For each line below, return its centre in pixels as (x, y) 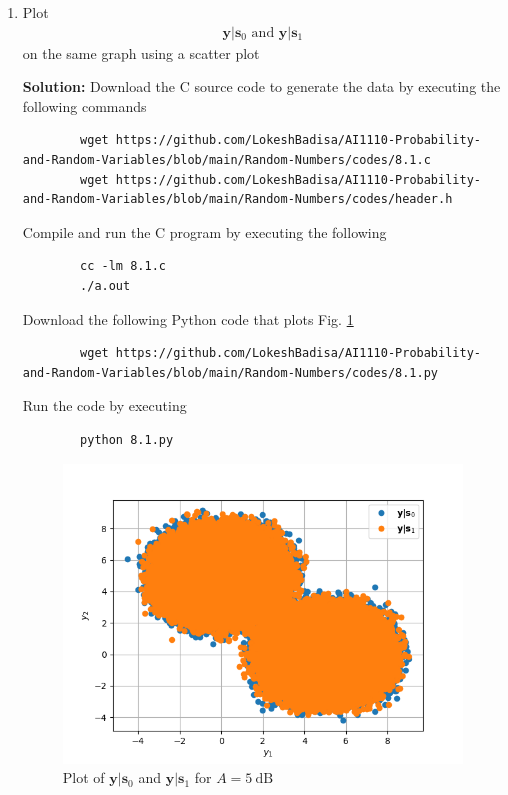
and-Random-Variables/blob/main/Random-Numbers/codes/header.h (237, 199)
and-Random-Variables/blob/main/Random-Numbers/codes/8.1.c (226, 160)
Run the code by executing (104, 405)
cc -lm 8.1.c (123, 266)
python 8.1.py (127, 439)
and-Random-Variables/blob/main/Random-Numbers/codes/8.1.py (230, 372)
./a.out (105, 285)
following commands (84, 105)
